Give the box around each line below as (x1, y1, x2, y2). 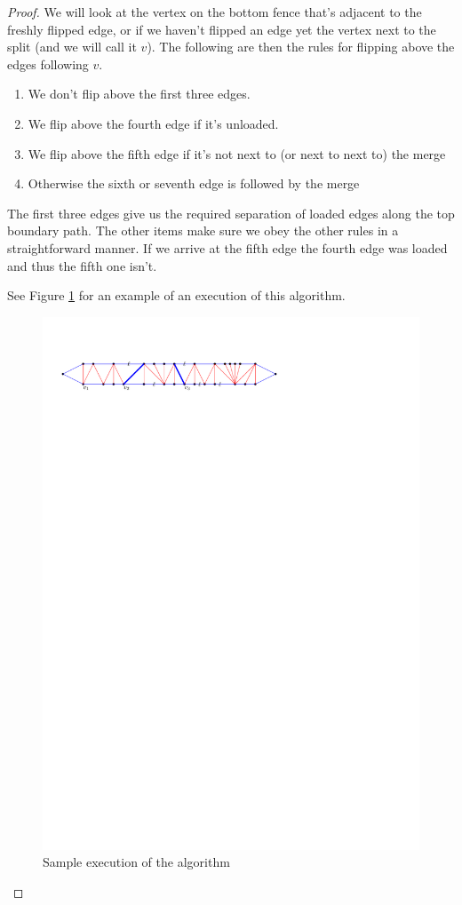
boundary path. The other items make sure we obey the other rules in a (7, 221, 399, 240)
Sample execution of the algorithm (43, 853, 230, 871)
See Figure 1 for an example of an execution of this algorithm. (7, 286, 346, 305)
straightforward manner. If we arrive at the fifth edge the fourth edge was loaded (7, 238, 448, 257)
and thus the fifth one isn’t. (7, 256, 157, 274)
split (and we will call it (7, 37, 137, 56)
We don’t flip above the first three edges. (28, 84, 251, 103)
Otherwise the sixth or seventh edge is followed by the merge (28, 174, 360, 193)
